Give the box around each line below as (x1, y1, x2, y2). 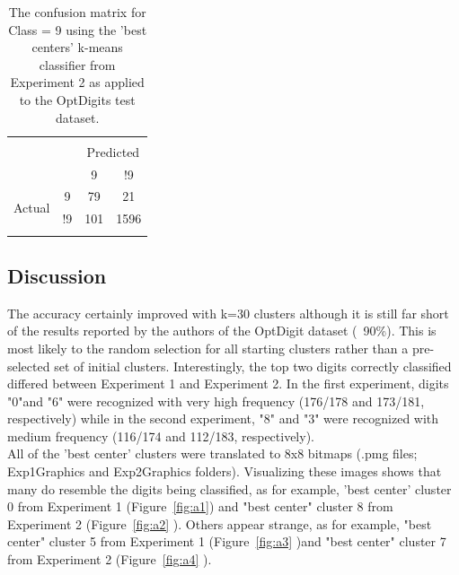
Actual (13, 197, 50, 216)
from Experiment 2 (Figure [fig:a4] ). (7, 550, 212, 569)
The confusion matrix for (8, 3, 146, 21)
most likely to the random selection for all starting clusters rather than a (7, 338, 409, 357)
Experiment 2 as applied (10, 73, 145, 91)
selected (7, 356, 50, 375)
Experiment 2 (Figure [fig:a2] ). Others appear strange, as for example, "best (7, 514, 432, 533)
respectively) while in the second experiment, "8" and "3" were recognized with (7, 409, 439, 428)
